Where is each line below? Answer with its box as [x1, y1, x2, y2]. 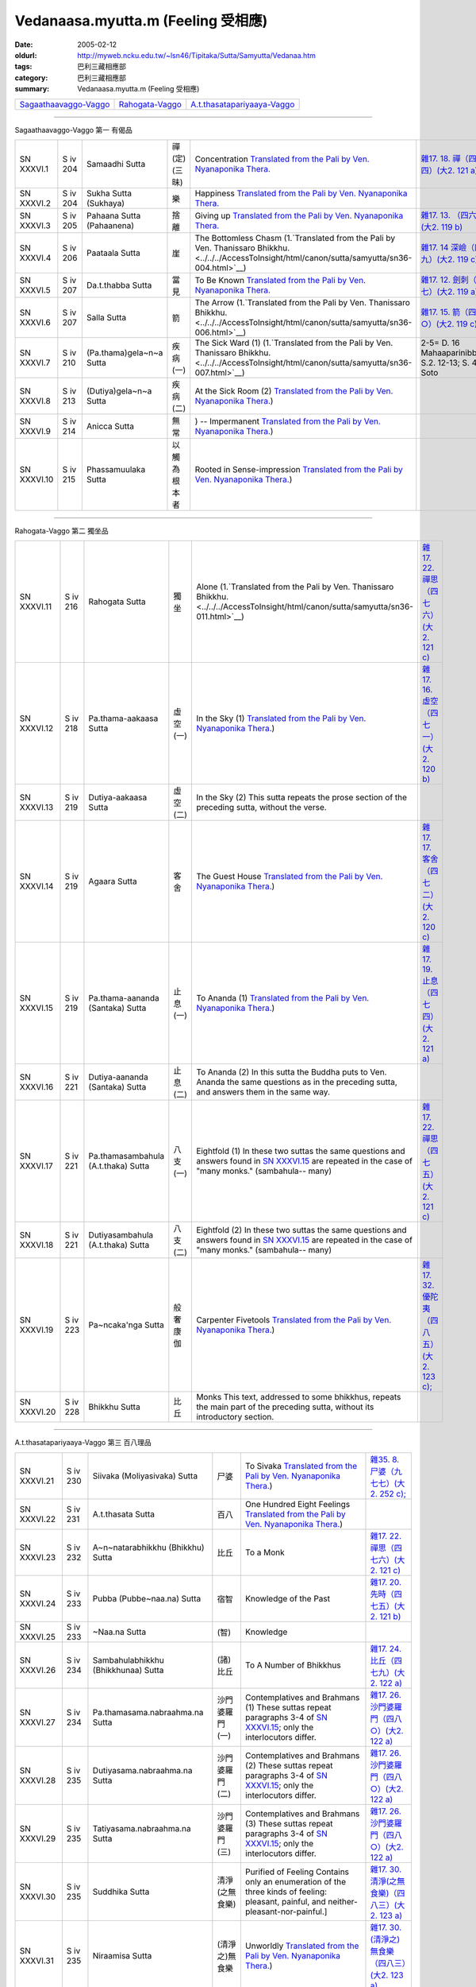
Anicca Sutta [86, 420, 135, 432]
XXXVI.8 [19, 395, 51, 406]
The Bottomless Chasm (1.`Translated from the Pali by [194, 232, 396, 243]
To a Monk [244, 1547, 285, 1558]
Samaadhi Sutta [86, 158, 146, 169]
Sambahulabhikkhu [92, 1654, 164, 1665]
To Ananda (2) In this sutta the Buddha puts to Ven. [195, 1067, 387, 1078]
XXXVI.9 [19, 425, 52, 436]
